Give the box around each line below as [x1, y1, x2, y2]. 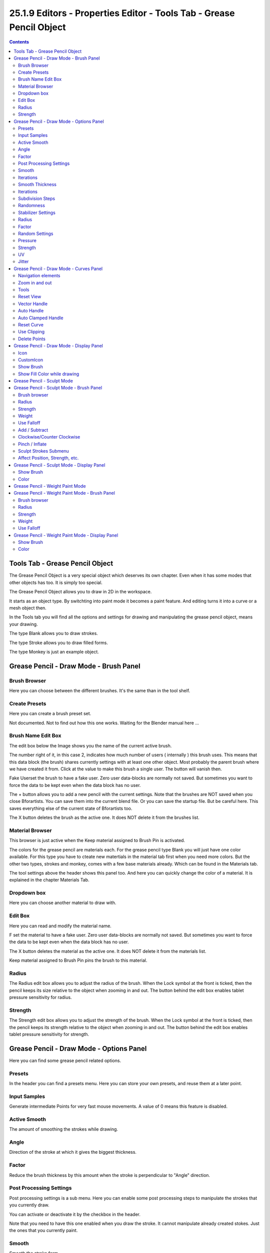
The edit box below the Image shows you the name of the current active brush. [9, 742, 172, 749]
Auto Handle [18, 308, 44, 314]
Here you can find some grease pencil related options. [9, 1058, 121, 1064]
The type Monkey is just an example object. [9, 649, 99, 655]
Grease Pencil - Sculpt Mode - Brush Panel [13, 385, 102, 391]
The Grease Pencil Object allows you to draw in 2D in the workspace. [9, 589, 152, 595]
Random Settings [18, 231, 53, 237]
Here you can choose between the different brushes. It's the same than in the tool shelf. [9, 688, 190, 694]
